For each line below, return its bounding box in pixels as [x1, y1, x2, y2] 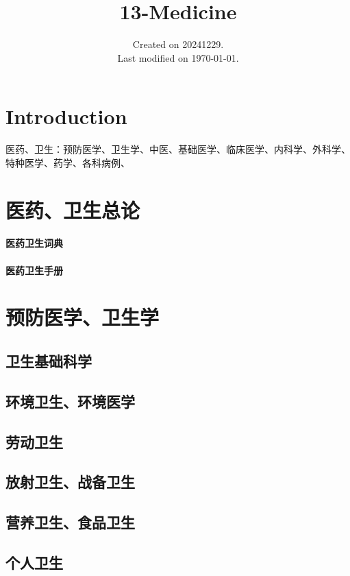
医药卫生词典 [5, 236, 63, 250]
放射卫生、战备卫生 [5, 471, 135, 492]
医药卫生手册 [5, 263, 63, 277]
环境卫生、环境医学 [5, 390, 135, 411]
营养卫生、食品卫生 [5, 512, 135, 533]
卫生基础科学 [5, 350, 92, 371]
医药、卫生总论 [5, 195, 140, 224]
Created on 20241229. [132, 37, 224, 51]
